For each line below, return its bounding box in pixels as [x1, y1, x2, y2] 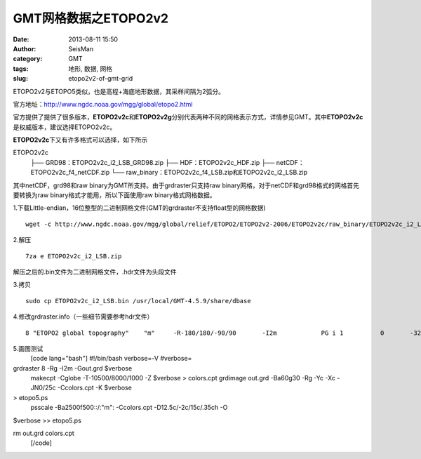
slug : [13, 74, 28, 83]
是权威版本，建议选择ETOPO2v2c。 [13, 123, 116, 131]
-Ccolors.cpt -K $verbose [57, 383, 133, 392]
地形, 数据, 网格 [68, 64, 112, 73]
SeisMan [68, 44, 94, 53]
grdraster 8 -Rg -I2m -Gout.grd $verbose [13, 364, 133, 372]
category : [13, 55, 43, 63]
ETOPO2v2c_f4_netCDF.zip [30, 168, 110, 177]
